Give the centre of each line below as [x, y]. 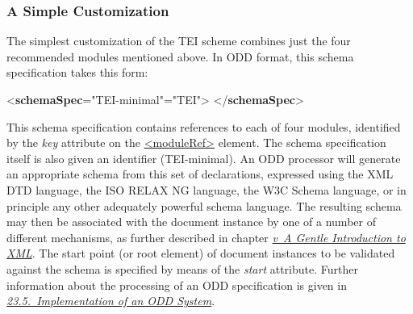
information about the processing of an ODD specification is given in [177, 285]
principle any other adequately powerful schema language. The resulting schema [204, 205]
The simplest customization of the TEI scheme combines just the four [179, 41]
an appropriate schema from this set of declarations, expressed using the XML [200, 174]
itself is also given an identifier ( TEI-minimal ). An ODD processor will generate [204, 158]
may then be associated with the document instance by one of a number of [191, 222]
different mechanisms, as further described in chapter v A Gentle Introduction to [206, 237]
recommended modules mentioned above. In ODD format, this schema [180, 56]
